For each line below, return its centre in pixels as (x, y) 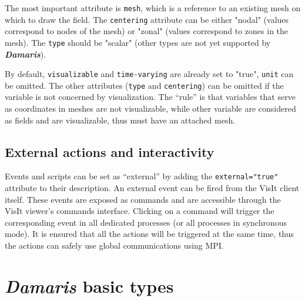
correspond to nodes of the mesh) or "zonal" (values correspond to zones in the (147, 31)
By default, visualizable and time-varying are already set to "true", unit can (149, 74)
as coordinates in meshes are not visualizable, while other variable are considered (150, 108)
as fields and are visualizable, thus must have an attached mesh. (120, 120)
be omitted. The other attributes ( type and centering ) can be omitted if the (144, 85)
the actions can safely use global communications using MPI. (114, 245)
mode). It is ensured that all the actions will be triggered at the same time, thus (150, 234)
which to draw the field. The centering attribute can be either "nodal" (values (147, 19)
